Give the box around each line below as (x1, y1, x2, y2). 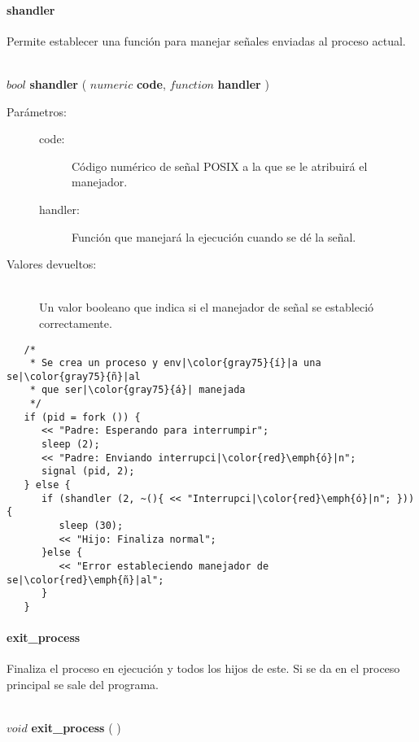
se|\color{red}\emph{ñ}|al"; (7, 574, 164, 586)
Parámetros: (7, 103, 67, 120)
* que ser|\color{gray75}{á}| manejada (29, 384, 246, 396)
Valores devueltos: (7, 255, 97, 273)
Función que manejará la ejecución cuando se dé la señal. (72, 228, 356, 245)
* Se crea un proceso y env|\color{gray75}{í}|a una (29, 357, 321, 369)
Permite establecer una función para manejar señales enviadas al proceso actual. (7, 32, 406, 49)
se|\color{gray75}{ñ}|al (7, 370, 141, 382)
